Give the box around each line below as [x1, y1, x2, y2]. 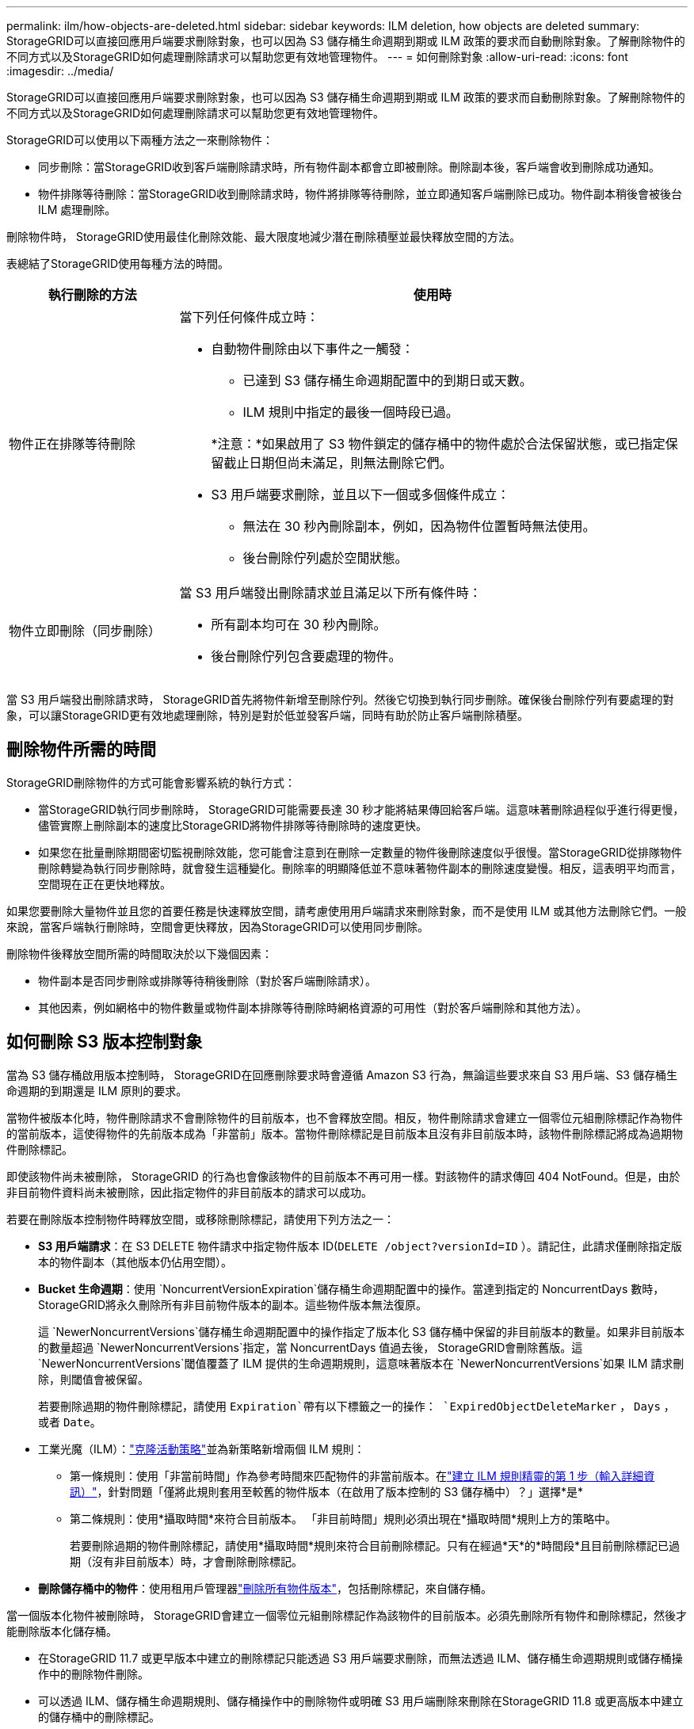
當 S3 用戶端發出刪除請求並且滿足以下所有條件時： [179, 585, 482, 601]
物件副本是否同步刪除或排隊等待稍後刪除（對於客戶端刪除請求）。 [38, 973, 376, 987]
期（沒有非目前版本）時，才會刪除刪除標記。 [70, 1554, 303, 1568]
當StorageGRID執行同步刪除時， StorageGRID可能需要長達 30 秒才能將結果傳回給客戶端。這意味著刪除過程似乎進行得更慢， [38, 802, 684, 816]
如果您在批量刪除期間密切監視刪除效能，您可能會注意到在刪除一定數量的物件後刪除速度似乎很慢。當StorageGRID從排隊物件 [38, 845, 683, 859]
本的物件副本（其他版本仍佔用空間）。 [38, 1254, 232, 1269]
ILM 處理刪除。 [38, 203, 116, 216]
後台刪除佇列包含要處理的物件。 [211, 648, 402, 664]
